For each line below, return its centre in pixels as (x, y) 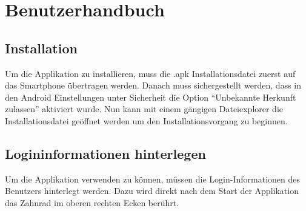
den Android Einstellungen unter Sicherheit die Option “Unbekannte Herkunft (151, 97)
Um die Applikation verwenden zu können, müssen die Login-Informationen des (153, 179)
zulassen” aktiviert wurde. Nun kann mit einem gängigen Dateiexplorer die (144, 109)
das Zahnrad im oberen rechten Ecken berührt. (92, 202)
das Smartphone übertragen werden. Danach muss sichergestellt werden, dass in (153, 85)
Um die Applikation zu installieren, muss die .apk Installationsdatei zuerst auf (150, 73)
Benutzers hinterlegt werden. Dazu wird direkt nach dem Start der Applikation (152, 191)
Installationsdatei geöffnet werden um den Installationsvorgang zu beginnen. (146, 120)
